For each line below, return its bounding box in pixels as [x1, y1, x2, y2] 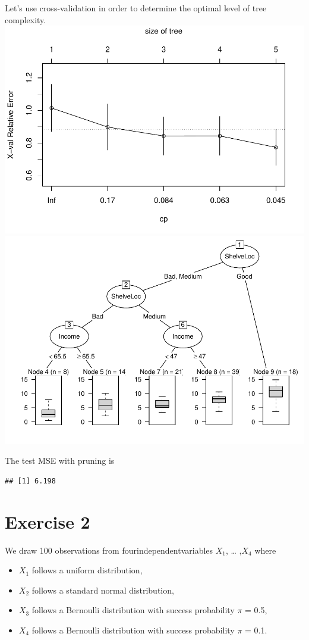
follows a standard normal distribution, [31, 583, 174, 596]
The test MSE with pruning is [5, 454, 115, 467]
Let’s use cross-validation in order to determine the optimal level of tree [5, 2, 267, 14]
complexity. [5, 13, 46, 26]
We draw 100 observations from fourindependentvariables [5, 544, 213, 556]
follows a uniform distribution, [31, 564, 143, 576]
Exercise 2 [5, 509, 90, 533]
